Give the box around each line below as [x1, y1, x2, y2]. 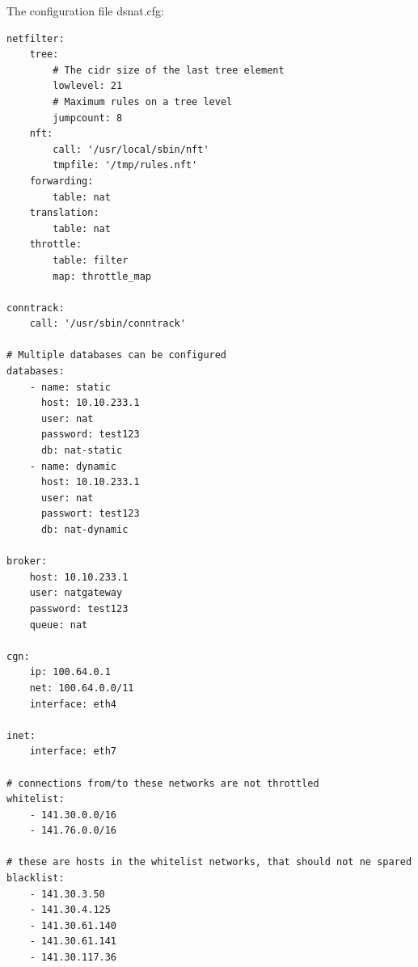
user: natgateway [29, 587, 123, 599]
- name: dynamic [29, 460, 117, 472]
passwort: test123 [40, 508, 140, 520]
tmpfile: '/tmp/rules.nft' [53, 159, 198, 171]
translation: [29, 207, 99, 219]
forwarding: [29, 175, 94, 187]
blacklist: [6, 872, 65, 885]
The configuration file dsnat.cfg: [6, 2, 164, 19]
